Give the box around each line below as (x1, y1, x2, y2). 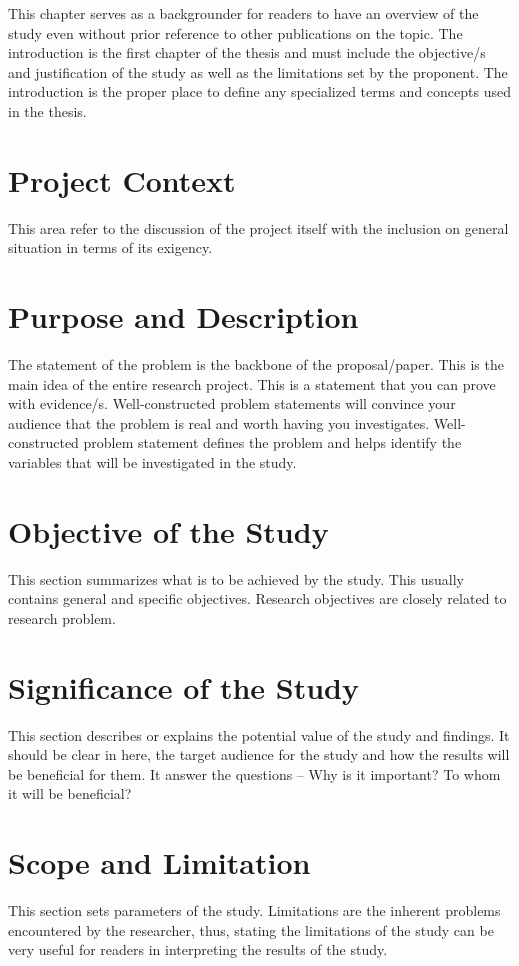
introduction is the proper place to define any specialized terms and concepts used (8, 81, 511, 102)
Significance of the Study (8, 666, 360, 707)
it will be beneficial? (8, 783, 132, 804)
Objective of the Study (8, 510, 329, 551)
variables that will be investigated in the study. (8, 451, 297, 472)
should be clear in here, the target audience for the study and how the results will (8, 744, 510, 765)
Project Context (8, 159, 236, 200)
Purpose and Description (8, 296, 359, 337)
